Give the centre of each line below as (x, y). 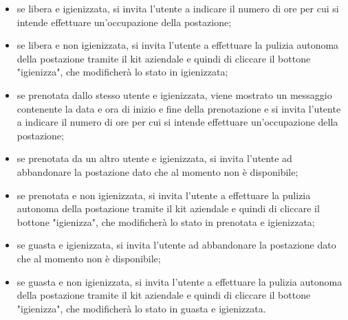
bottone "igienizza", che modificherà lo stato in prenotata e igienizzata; (166, 221)
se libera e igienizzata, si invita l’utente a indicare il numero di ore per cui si (178, 8)
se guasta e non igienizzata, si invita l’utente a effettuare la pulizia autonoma (180, 281)
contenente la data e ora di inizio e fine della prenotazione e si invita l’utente (179, 108)
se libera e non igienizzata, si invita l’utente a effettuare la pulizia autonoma (178, 45)
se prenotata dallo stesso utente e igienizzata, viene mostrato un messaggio (174, 94)
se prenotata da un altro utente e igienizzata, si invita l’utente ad (154, 158)
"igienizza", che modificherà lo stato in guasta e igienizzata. (141, 308)
